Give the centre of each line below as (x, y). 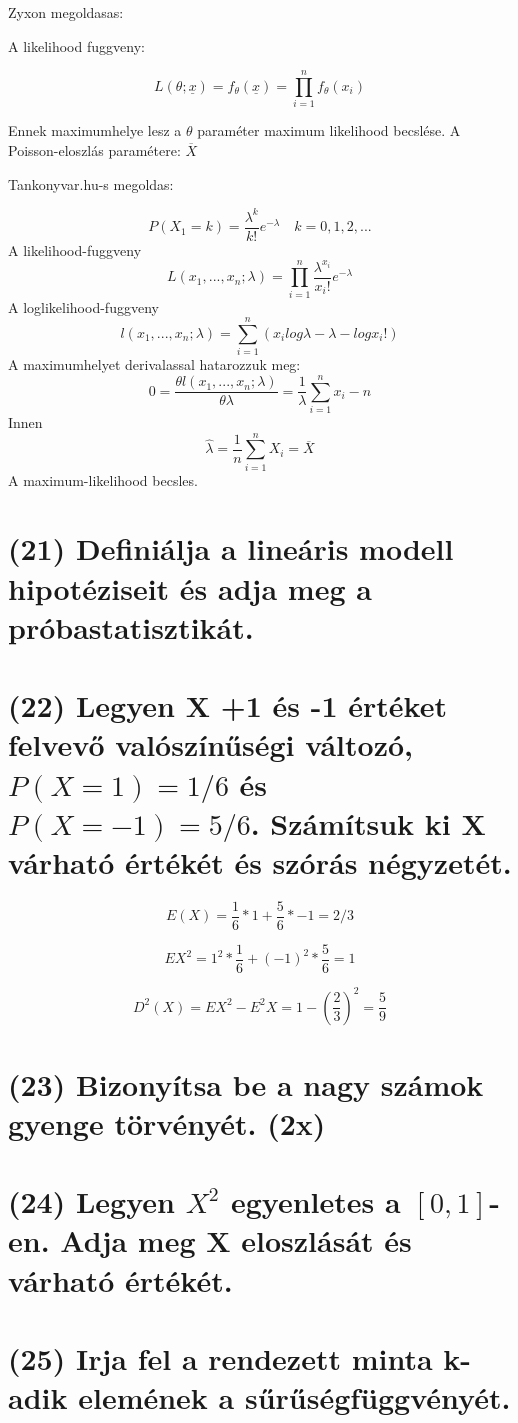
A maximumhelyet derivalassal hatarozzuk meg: (154, 364)
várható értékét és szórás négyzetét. (260, 861)
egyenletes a (315, 1201)
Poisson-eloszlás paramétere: (94, 149)
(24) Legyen (91, 1201)
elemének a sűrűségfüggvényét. (294, 1397)
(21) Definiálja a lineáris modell (231, 548)
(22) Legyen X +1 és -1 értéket (227, 705)
